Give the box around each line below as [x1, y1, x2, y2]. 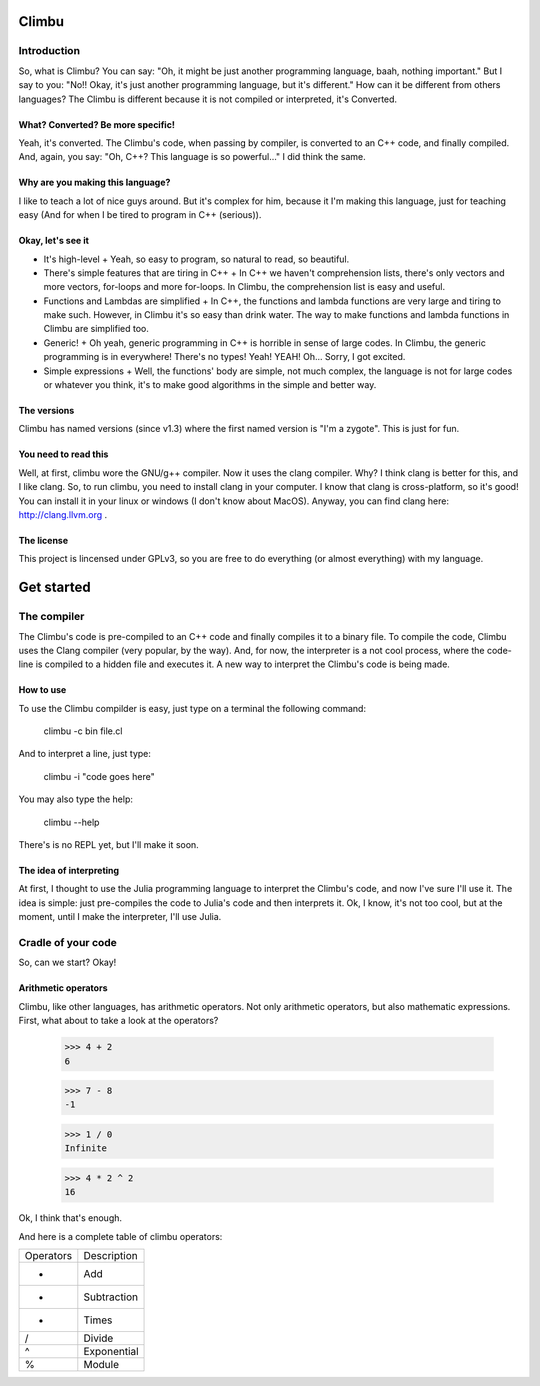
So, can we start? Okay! [18, 956, 117, 969]
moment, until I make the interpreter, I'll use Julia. [18, 911, 222, 923]
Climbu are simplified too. [43, 323, 149, 335]
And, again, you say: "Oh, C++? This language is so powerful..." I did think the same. [18, 151, 367, 163]
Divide [83, 1331, 114, 1345]
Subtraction [83, 1290, 139, 1304]
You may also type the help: [18, 793, 134, 805]
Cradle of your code [18, 935, 117, 949]
